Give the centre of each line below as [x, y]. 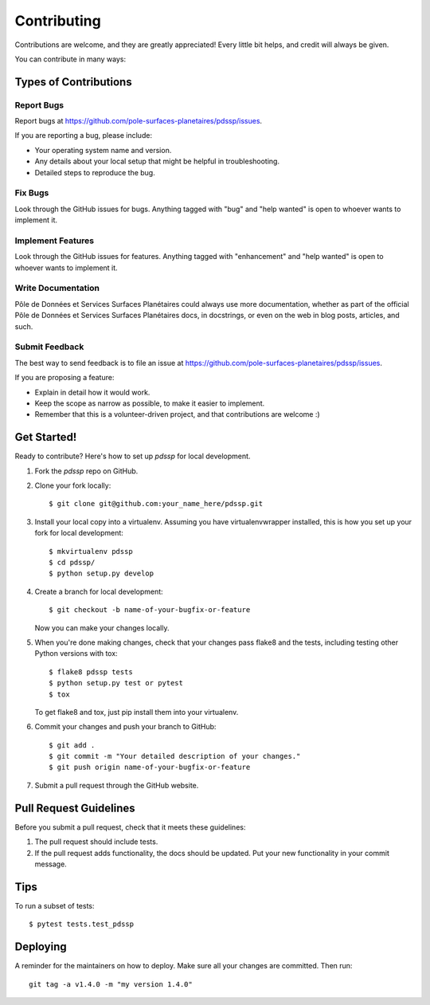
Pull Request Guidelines [75, 808]
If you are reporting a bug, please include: [84, 135]
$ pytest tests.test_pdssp [82, 924]
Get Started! [46, 437]
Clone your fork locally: [73, 485]
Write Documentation [57, 289]
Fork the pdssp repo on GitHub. [86, 471]
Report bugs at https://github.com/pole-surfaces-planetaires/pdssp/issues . [139, 121]
